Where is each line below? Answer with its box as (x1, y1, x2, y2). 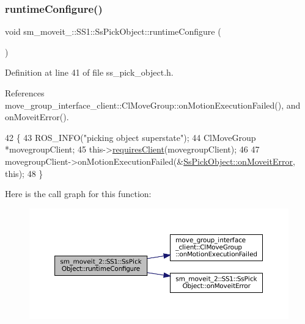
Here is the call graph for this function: (5, 187, 152, 200)
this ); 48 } (5, 167, 43, 179)
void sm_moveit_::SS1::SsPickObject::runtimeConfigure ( (5, 25, 221, 38)
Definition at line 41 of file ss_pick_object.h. (5, 66, 174, 79)
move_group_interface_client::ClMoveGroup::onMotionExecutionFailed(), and (5, 98, 301, 111)
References (5, 87, 45, 99)
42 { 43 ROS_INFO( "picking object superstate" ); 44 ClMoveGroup (5, 131, 256, 143)
